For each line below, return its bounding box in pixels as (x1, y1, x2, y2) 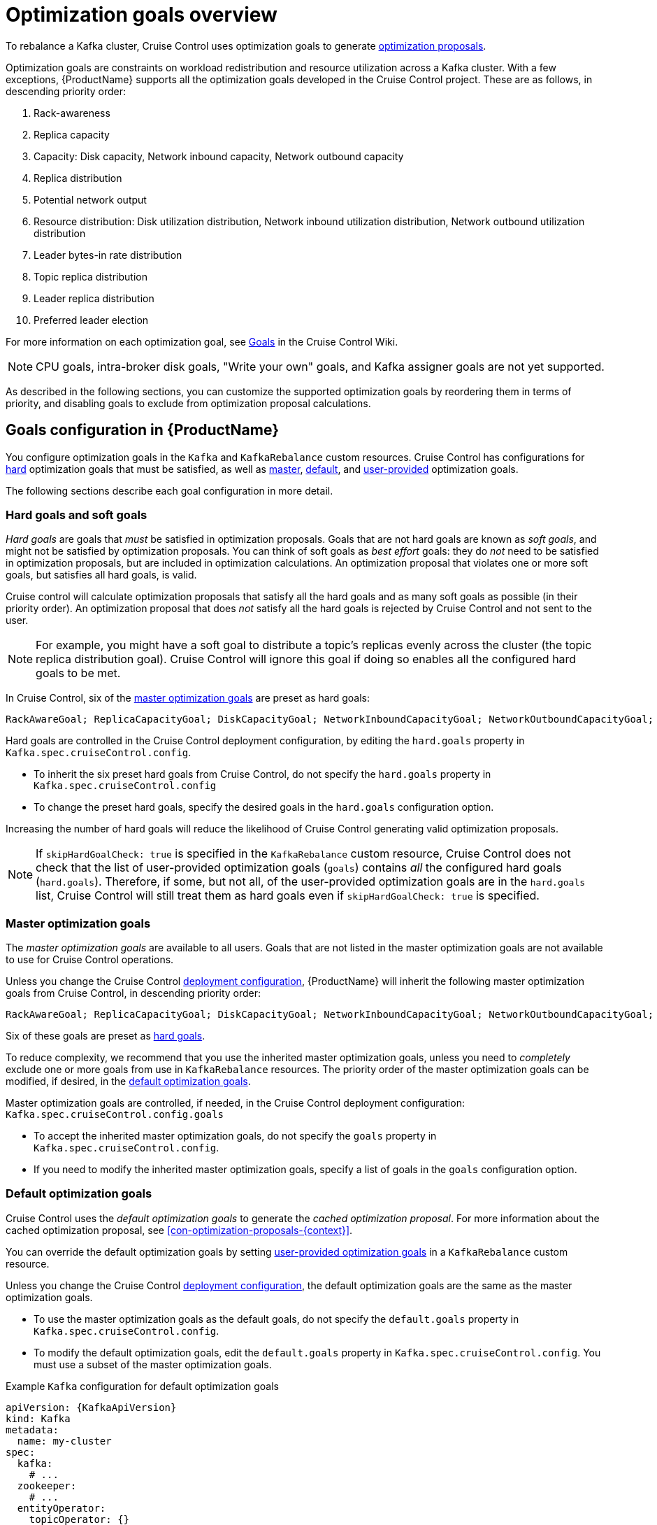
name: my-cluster (17, 1435, 112, 1447)
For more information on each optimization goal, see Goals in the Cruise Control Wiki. (6, 335, 398, 348)
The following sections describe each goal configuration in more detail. (6, 484, 333, 497)
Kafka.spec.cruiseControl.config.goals (6, 1109, 224, 1121)
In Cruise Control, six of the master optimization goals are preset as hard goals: (6, 692, 370, 704)
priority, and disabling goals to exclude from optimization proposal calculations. (6, 397, 371, 409)
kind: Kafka (6, 1412, 71, 1424)
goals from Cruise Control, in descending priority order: (6, 987, 261, 1000)
